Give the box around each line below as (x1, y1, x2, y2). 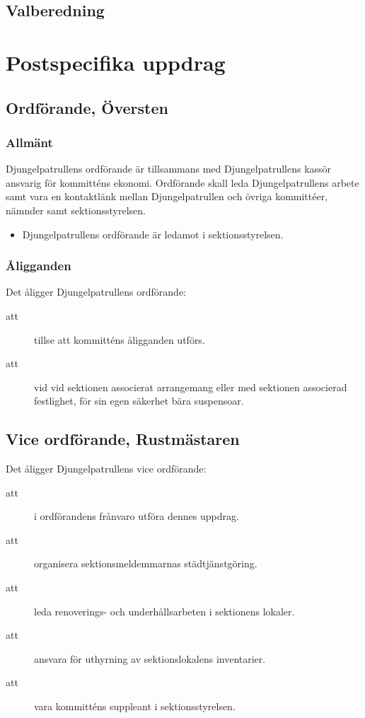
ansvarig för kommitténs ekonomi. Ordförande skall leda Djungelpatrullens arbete (6, 175, 359, 190)
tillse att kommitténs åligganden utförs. (34, 332, 205, 347)
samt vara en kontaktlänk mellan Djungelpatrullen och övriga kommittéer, (6, 189, 328, 204)
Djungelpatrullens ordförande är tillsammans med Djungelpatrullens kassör (6, 161, 332, 176)
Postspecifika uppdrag (6, 47, 226, 76)
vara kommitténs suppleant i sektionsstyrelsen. (34, 699, 236, 714)
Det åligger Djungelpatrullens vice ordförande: (6, 461, 207, 476)
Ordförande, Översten (6, 96, 168, 118)
